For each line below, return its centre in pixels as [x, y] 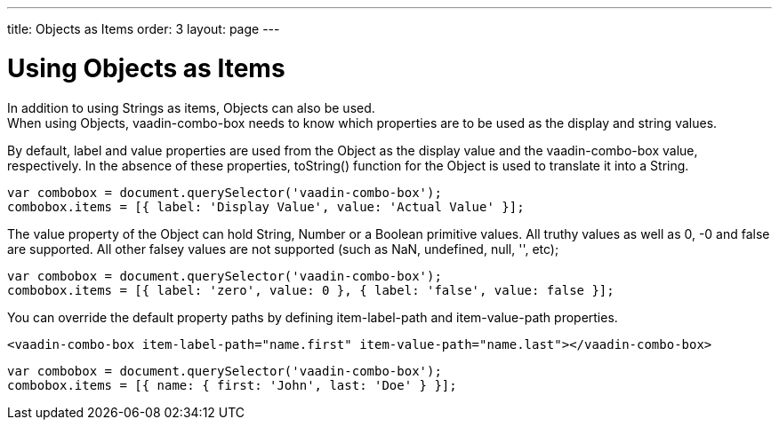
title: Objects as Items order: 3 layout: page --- [144, 29]
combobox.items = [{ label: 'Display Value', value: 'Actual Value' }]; [266, 206]
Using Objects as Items [146, 68]
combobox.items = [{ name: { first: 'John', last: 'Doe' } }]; [232, 385]
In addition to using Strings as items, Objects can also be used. [191, 107]
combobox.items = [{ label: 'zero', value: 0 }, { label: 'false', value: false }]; [311, 290]
